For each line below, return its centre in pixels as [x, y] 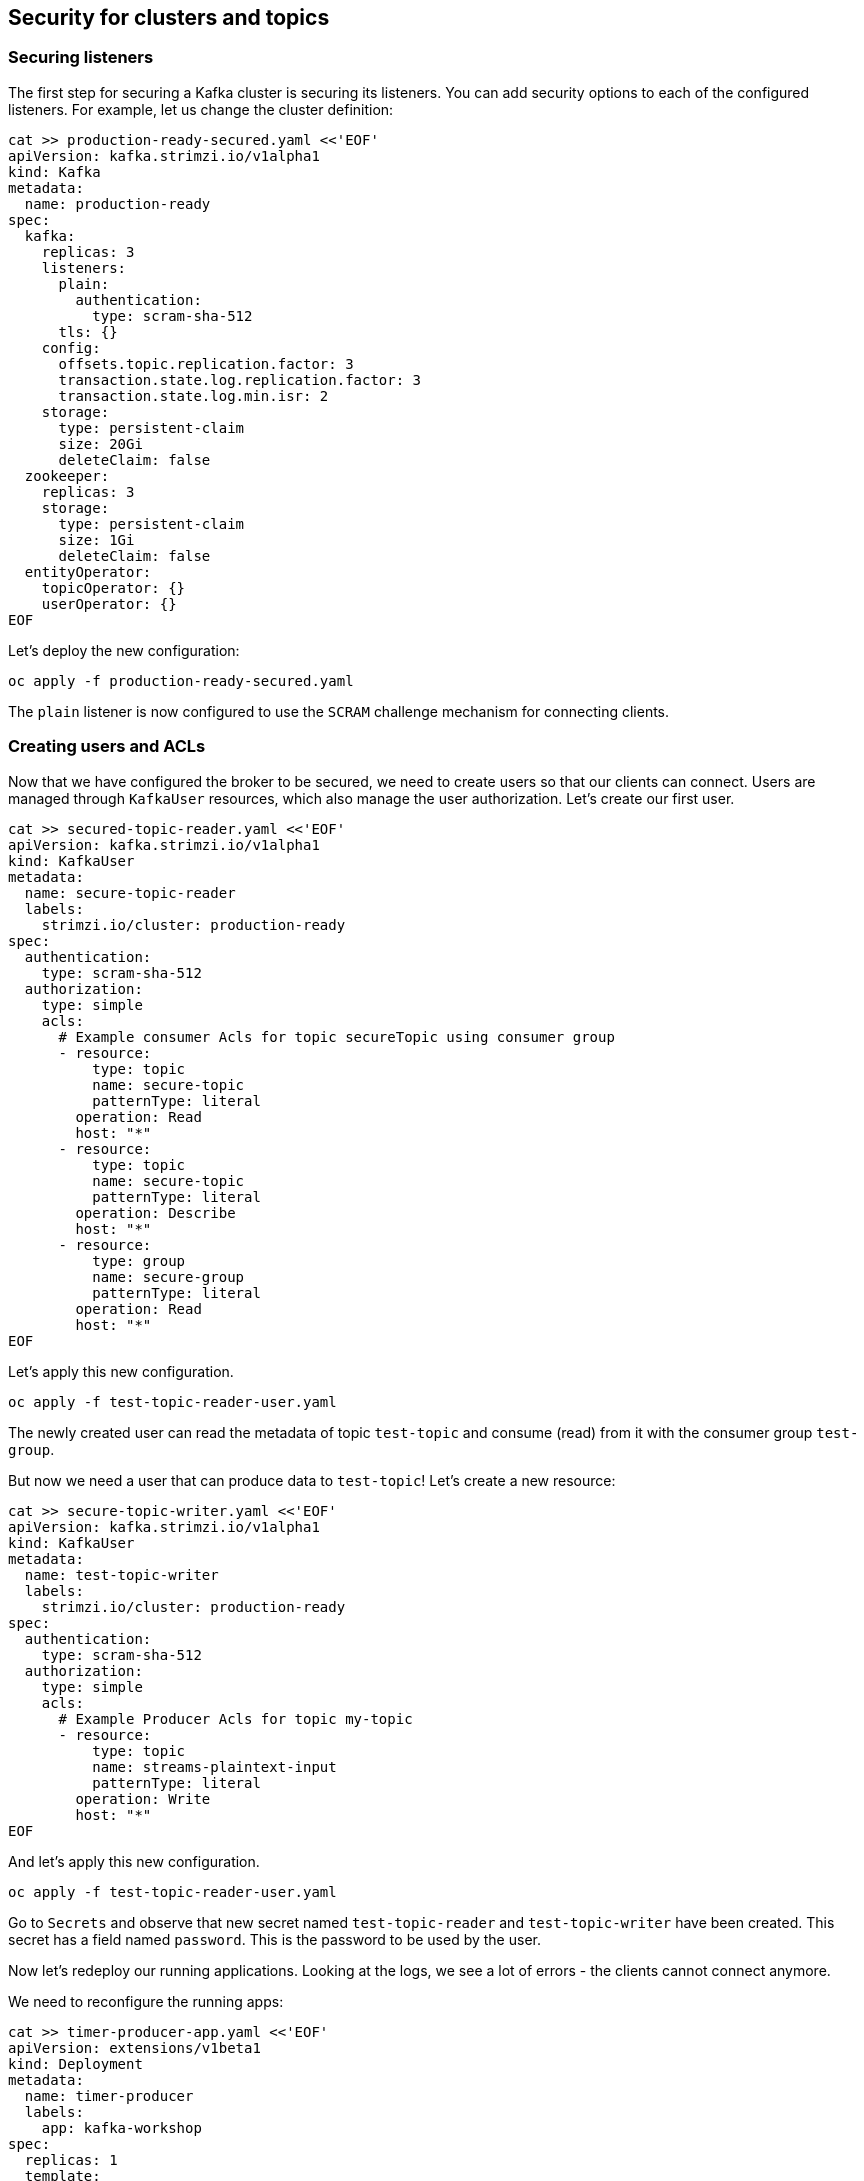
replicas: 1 [71, 2159]
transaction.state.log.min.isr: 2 [193, 395]
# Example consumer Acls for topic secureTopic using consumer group [336, 1036]
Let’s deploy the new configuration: [124, 650]
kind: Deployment [75, 2063]
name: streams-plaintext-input [214, 1766]
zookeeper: [67, 475]
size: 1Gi [96, 539]
